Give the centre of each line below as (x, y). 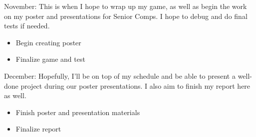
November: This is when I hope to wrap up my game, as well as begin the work (126, 6)
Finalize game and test (50, 59)
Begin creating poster (48, 42)
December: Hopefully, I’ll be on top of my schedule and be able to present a (120, 75)
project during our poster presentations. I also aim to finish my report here (135, 85)
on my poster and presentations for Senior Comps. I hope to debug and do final (126, 16)
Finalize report (38, 129)
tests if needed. (27, 26)
